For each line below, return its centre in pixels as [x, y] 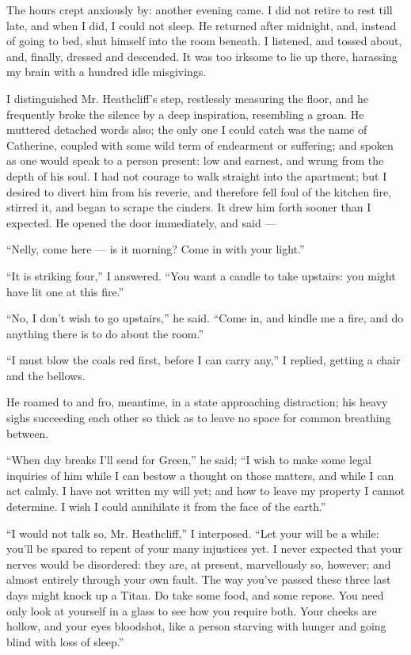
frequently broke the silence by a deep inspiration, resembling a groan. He [185, 114]
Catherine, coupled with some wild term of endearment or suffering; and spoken [200, 145]
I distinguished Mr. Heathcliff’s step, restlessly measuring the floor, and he [187, 98]
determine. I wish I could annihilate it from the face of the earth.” [166, 506]
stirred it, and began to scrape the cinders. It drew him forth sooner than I [189, 207]
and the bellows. [46, 375]
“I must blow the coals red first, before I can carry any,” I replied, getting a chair [204, 360]
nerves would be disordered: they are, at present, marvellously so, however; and [199, 564]
